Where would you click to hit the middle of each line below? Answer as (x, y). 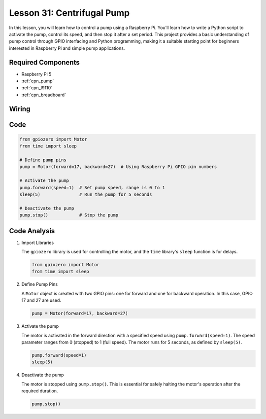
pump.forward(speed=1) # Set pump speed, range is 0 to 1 (92, 188)
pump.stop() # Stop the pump (69, 215)
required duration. (40, 391)
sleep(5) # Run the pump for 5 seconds (86, 194)
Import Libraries (38, 243)
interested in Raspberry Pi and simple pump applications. (67, 48)
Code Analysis (32, 231)
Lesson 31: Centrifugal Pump (69, 13)
